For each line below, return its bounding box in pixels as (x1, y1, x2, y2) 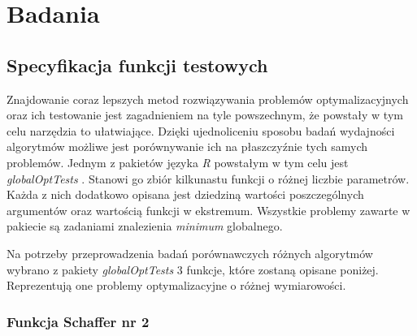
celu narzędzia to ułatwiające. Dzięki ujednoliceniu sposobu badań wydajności (7, 122, 395, 139)
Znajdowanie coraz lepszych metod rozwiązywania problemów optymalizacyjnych (7, 90, 409, 107)
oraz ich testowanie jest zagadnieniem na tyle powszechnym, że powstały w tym (7, 106, 403, 123)
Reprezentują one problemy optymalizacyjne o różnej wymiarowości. (7, 277, 346, 294)
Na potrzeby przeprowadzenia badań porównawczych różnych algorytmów (7, 244, 373, 261)
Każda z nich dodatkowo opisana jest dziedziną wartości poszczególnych (7, 186, 364, 203)
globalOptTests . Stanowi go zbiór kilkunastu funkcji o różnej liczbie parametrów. (7, 170, 410, 187)
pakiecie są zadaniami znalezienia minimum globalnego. (7, 218, 283, 235)
